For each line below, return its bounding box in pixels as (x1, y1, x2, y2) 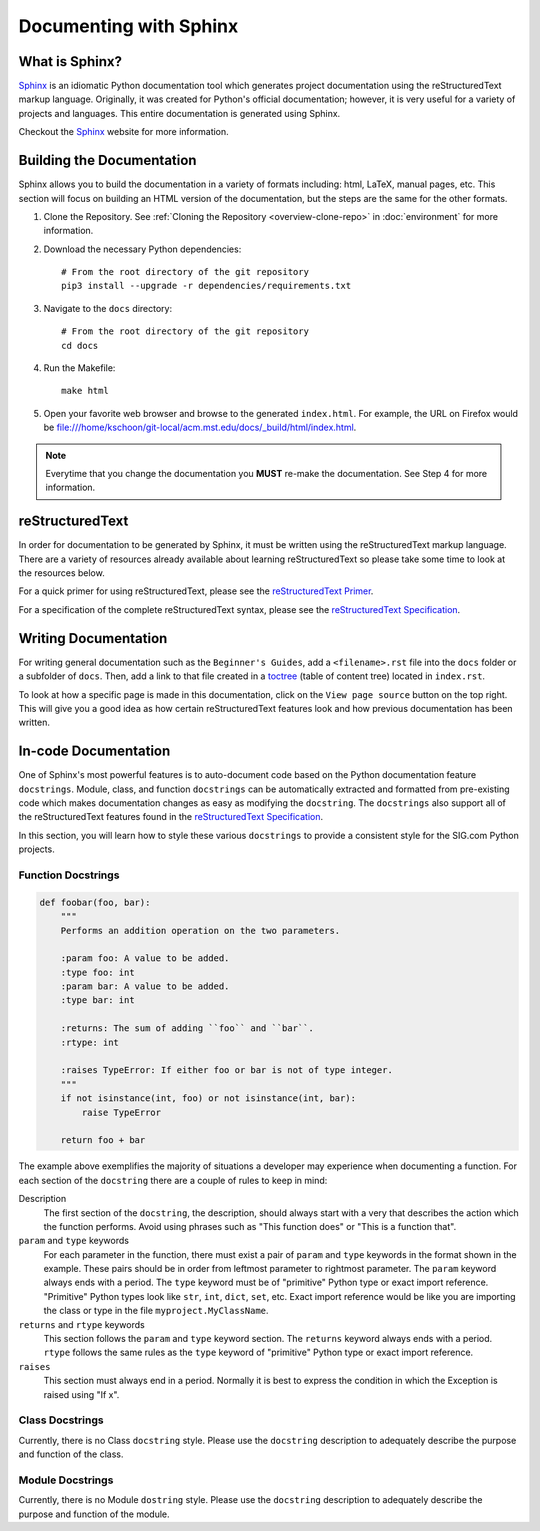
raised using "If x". (43, 1388, 120, 1400)
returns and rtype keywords (18, 1318, 145, 1330)
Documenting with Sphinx (18, 15, 239, 37)
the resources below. (18, 567, 105, 579)
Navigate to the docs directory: (43, 302, 173, 314)
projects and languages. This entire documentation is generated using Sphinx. (18, 107, 341, 119)
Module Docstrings (18, 1473, 114, 1487)
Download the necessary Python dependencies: (43, 243, 242, 255)
